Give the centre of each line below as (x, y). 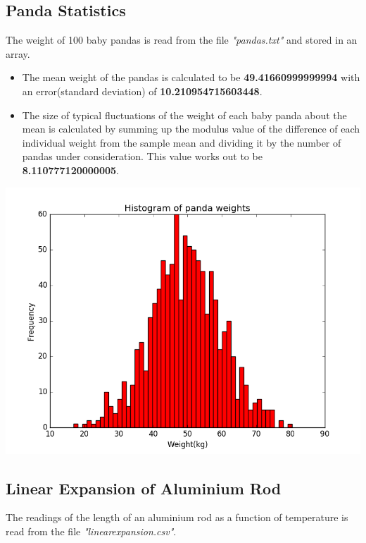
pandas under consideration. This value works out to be (142, 156)
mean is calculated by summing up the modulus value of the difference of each (191, 129)
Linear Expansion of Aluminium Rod (144, 488)
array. (18, 53)
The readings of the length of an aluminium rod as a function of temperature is (177, 517)
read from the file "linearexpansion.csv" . (91, 531)
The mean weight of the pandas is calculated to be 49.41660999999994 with (191, 77)
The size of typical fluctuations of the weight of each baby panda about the (184, 115)
